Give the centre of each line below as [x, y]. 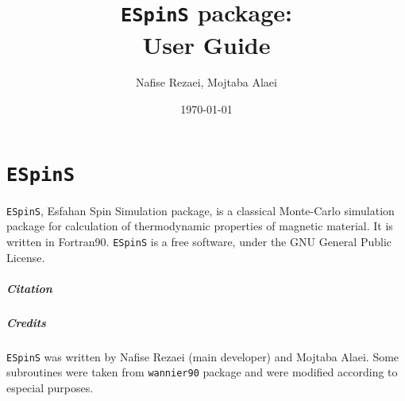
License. [26, 257]
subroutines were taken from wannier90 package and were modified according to [202, 372]
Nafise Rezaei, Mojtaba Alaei [206, 82]
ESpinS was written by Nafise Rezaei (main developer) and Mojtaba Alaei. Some [203, 356]
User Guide [206, 44]
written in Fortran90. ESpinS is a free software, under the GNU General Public [199, 241]
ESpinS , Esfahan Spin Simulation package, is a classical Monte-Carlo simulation [201, 210]
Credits [26, 322]
